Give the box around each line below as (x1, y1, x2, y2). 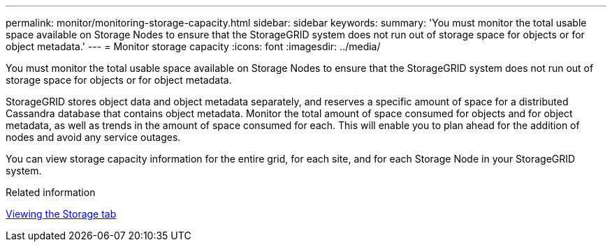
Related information (6, 186, 96, 198)
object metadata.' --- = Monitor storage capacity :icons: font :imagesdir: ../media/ (6, 40, 381, 52)
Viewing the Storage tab (6, 208, 117, 220)
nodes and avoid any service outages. (6, 131, 181, 143)
